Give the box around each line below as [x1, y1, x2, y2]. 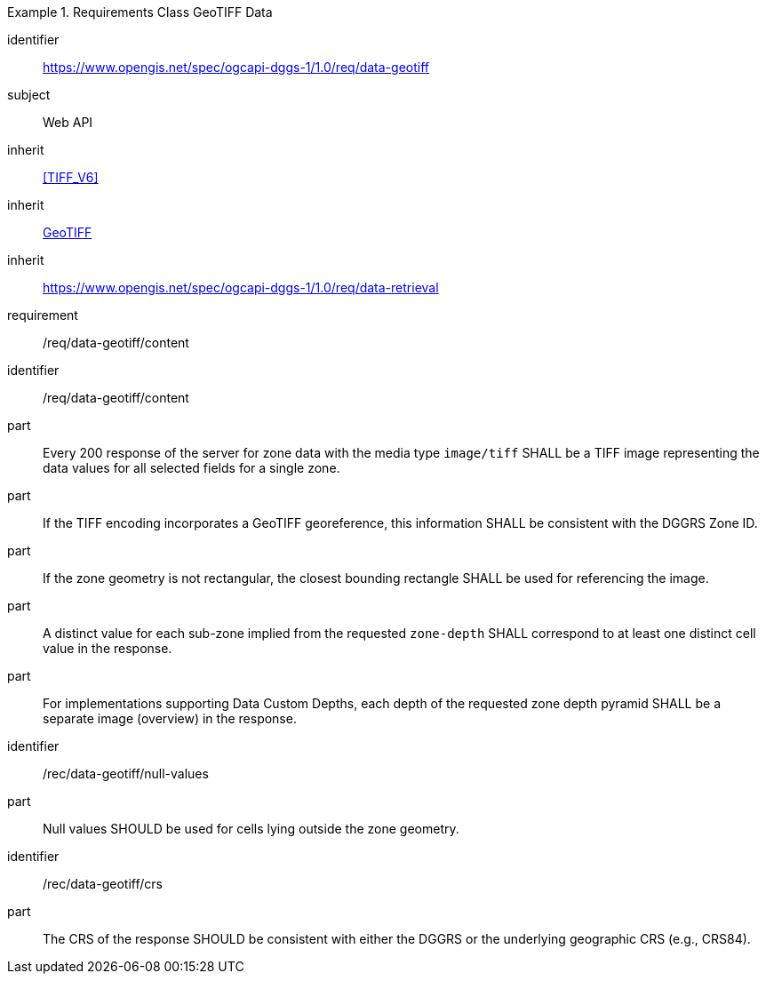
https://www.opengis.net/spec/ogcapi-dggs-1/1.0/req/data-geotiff [43, 60, 429, 75]
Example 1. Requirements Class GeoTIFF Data [7, 4, 273, 20]
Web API [43, 115, 93, 130]
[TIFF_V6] [43, 170, 99, 185]
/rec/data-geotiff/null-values [43, 766, 209, 781]
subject [7, 87, 51, 102]
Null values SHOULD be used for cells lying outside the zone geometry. [43, 821, 459, 836]
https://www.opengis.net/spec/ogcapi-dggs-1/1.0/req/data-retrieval [43, 280, 439, 295]
